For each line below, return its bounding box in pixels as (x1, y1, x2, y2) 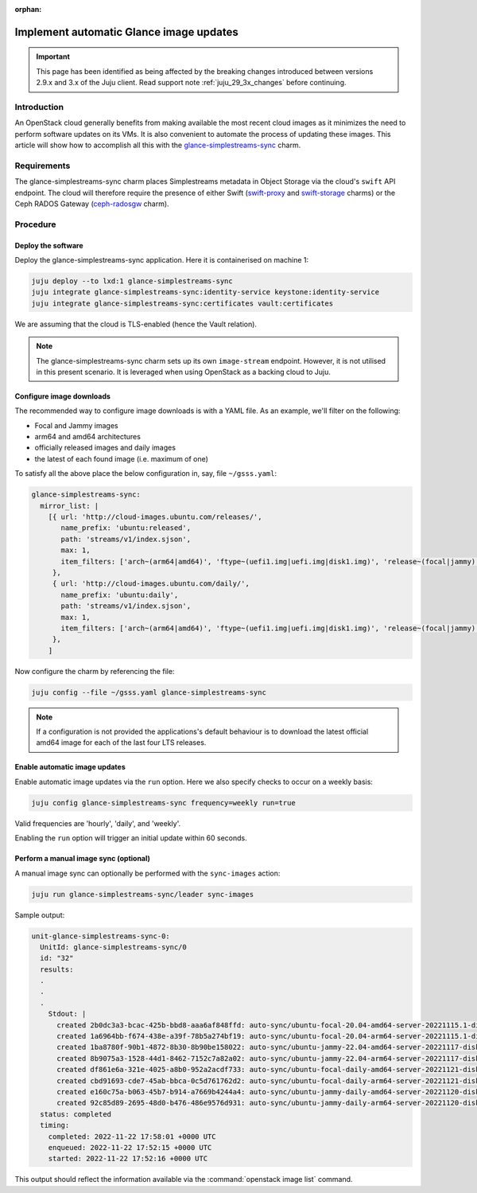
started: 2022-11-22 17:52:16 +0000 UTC (48, 1154, 208, 1164)
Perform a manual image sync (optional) (14, 854, 151, 864)
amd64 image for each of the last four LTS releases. (36, 738, 207, 747)
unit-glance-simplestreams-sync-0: (31, 931, 170, 941)
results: (40, 965, 74, 974)
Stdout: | (48, 1009, 87, 1019)
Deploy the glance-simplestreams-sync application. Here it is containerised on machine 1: (14, 255, 309, 264)
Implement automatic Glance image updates (14, 25, 238, 39)
